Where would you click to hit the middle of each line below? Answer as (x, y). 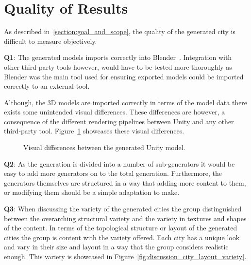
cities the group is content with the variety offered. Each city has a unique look (122, 237)
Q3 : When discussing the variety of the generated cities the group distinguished (123, 209)
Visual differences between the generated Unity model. (104, 147)
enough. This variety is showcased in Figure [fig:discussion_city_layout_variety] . (125, 256)
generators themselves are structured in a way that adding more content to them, (125, 182)
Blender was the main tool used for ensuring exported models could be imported (124, 76)
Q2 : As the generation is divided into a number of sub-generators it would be (119, 163)
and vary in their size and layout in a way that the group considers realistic (116, 247)
